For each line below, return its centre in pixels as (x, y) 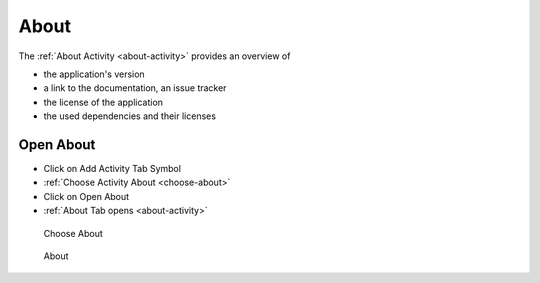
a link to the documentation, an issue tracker (135, 88)
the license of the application (103, 102)
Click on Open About (86, 196)
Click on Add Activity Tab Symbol (112, 169)
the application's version (94, 74)
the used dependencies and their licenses (130, 116)
